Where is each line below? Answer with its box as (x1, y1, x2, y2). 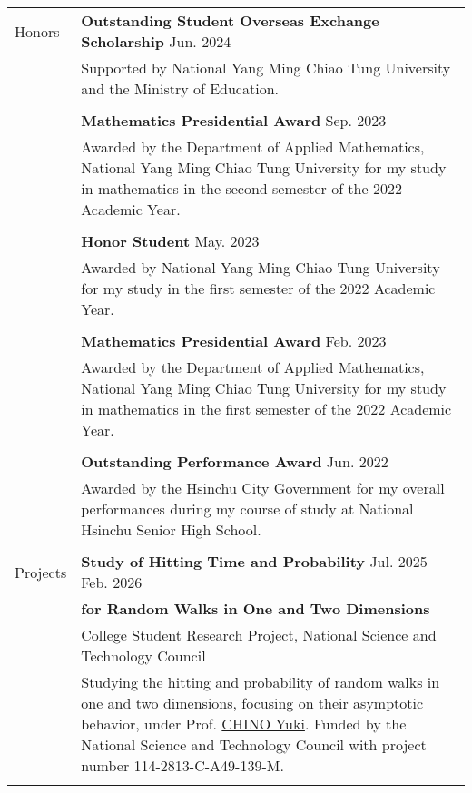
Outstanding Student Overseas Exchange (81, 10, 379, 31)
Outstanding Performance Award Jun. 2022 (81, 451, 388, 472)
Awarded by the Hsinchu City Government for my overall (81, 477, 445, 498)
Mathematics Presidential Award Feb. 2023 (81, 330, 387, 351)
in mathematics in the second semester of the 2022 (81, 178, 402, 199)
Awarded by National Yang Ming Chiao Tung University (81, 257, 440, 278)
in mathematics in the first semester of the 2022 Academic (81, 398, 452, 419)
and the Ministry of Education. (81, 78, 279, 99)
